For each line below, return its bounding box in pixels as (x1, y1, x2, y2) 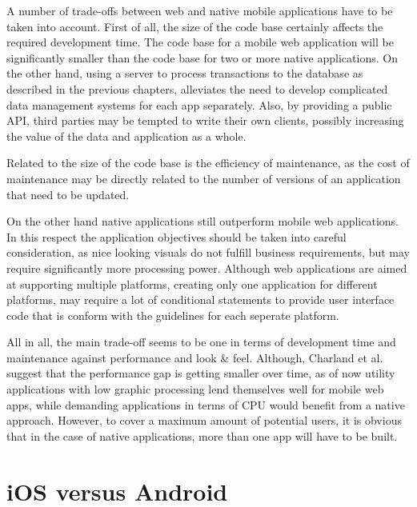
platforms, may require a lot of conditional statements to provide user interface (6, 291, 395, 308)
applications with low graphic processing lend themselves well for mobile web (6, 381, 384, 397)
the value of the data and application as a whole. (6, 127, 247, 144)
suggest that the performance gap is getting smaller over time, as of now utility (6, 365, 395, 381)
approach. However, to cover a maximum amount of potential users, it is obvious (6, 412, 402, 429)
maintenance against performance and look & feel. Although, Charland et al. (6, 349, 383, 365)
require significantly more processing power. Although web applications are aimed (6, 259, 407, 276)
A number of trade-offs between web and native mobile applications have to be (6, 2, 393, 18)
